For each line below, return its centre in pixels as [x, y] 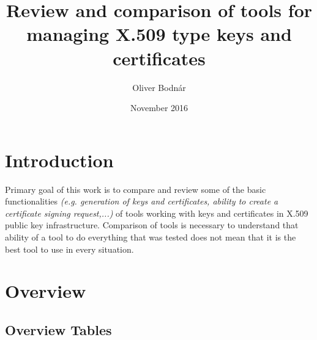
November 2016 [159, 108]
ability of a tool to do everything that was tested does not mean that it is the [151, 237]
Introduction [59, 160]
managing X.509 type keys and [159, 34]
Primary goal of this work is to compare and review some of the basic [136, 189]
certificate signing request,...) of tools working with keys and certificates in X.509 [157, 213]
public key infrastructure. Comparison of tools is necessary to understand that [152, 225]
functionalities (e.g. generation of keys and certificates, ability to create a [142, 201]
